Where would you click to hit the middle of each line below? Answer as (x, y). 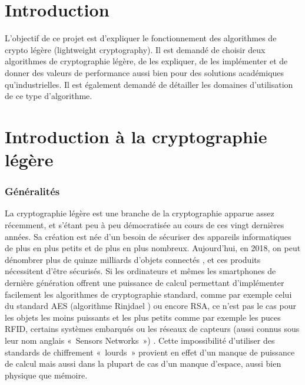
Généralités (32, 191)
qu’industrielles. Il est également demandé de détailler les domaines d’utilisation (149, 84)
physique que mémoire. (46, 375)
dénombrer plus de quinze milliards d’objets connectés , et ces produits (133, 259)
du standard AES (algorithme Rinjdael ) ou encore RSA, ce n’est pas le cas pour (150, 306)
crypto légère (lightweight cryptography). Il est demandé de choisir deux (135, 49)
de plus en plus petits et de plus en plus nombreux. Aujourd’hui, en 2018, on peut (153, 248)
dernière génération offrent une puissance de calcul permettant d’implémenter (145, 283)
